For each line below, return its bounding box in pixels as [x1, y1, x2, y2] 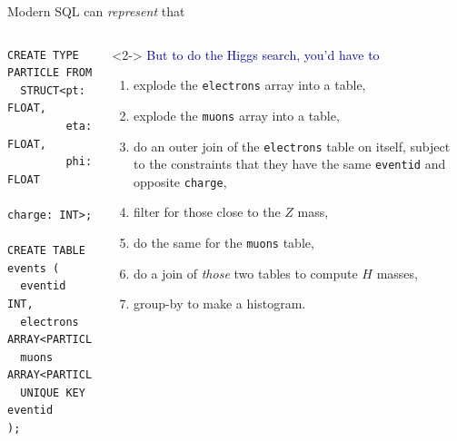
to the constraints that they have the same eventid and [134, 154, 446, 173]
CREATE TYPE [7, 48, 79, 62]
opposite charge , [134, 171, 227, 191]
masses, [376, 263, 418, 282]
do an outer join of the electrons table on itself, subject [134, 136, 451, 155]
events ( [7, 261, 60, 275]
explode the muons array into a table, [134, 105, 340, 124]
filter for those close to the [134, 202, 281, 221]
